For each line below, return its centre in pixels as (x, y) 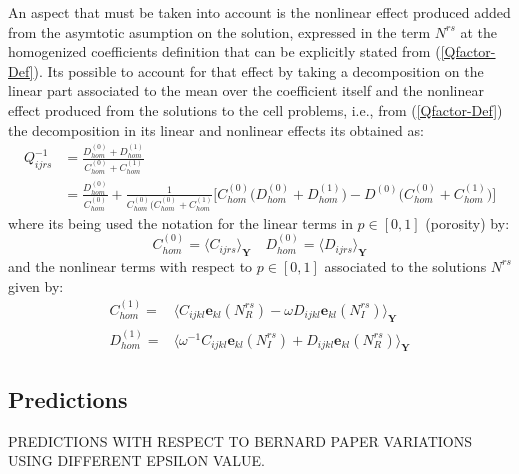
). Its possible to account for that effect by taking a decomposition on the (258, 70)
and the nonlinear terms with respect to (130, 265)
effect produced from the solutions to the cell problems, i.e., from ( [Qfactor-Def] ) (255, 109)
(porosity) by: (467, 222)
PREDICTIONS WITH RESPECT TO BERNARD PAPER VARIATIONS (240, 440)
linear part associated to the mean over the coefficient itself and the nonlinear (246, 90)
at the (478, 31)
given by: (36, 285)
